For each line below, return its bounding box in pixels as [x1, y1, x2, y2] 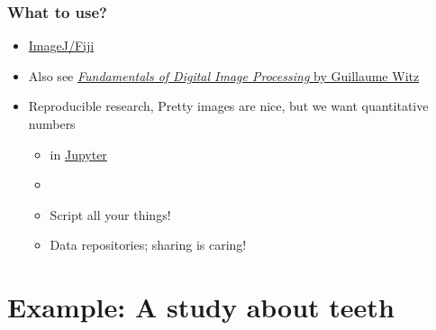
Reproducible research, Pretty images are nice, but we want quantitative [28, 96, 429, 115]
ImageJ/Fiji [28, 36, 95, 55]
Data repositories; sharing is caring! [50, 235, 247, 254]
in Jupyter [50, 144, 107, 163]
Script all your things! [50, 205, 171, 224]
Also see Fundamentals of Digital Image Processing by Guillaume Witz [28, 66, 420, 85]
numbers [28, 115, 76, 133]
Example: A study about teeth [7, 289, 395, 325]
